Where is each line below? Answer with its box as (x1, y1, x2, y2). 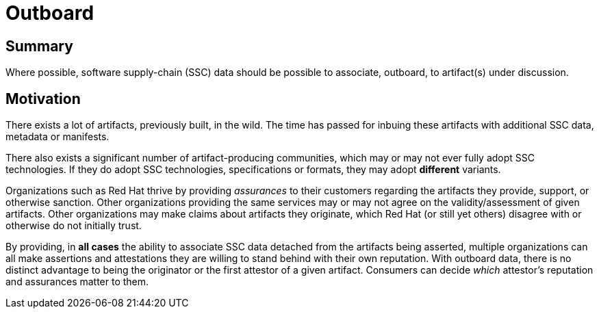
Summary (5, 37, 73, 55)
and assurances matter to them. (5, 276, 149, 288)
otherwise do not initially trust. (5, 220, 142, 232)
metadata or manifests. (5, 131, 110, 143)
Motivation (5, 90, 81, 107)
